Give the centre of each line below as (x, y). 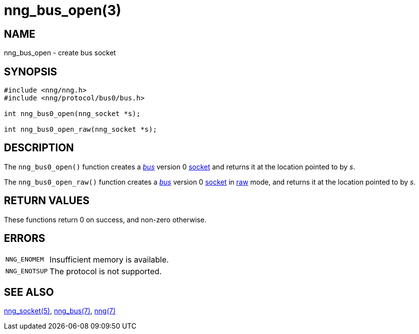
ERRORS (25, 239)
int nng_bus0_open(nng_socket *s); (72, 114)
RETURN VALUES (47, 201)
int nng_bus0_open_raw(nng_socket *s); (80, 130)
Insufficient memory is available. (109, 259)
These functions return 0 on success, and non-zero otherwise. (105, 219)
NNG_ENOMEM (25, 260)
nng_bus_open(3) (63, 10)
